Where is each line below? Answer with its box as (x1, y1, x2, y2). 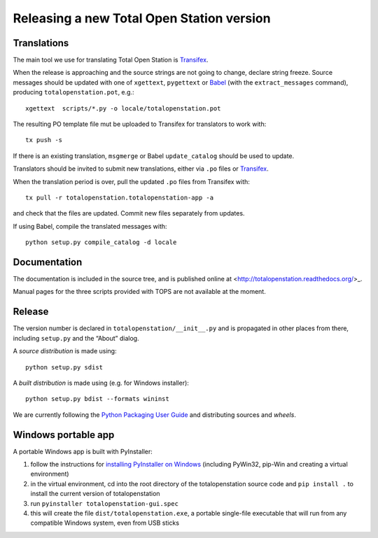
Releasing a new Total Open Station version (13, 10, 271, 26)
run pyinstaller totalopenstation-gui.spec (30, 499, 178, 507)
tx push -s (25, 136, 63, 144)
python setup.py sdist (25, 363, 104, 371)
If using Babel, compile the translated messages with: (13, 222, 167, 230)
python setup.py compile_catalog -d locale (25, 239, 177, 246)
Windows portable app (13, 429, 115, 441)
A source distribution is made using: (13, 347, 117, 355)
